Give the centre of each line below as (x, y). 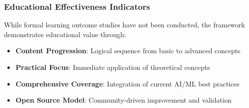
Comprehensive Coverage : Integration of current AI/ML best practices (127, 83)
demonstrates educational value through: (65, 34)
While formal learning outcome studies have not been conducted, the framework (124, 25)
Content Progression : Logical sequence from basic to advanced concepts (128, 51)
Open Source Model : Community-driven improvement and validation (124, 100)
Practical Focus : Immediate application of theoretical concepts (113, 67)
